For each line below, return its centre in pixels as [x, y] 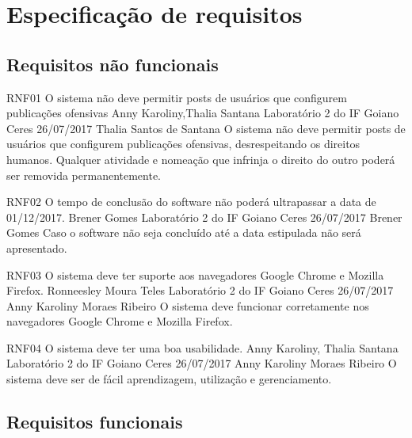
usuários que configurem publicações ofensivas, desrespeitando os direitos [183, 144]
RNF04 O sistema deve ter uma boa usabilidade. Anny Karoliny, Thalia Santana [202, 347]
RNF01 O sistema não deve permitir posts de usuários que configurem [177, 97]
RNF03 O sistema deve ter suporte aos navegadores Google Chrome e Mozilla [195, 274]
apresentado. [37, 248]
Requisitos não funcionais [113, 64]
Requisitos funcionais [95, 422]
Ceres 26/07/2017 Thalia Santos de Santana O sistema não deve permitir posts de [206, 128]
